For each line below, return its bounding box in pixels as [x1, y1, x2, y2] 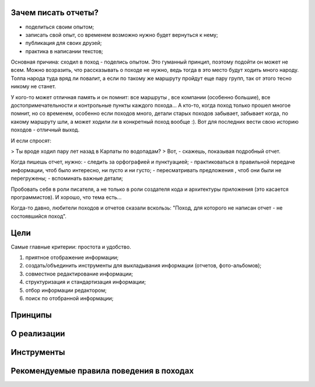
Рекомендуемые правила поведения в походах [10, 365, 194, 376]
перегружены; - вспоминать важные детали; [10, 175, 124, 182]
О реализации [10, 329, 65, 339]
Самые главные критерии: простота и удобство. [10, 243, 131, 250]
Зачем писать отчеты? [10, 8, 99, 18]
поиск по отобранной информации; [25, 295, 114, 302]
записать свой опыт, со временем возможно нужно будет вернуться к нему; [25, 31, 218, 38]
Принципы [10, 310, 52, 320]
